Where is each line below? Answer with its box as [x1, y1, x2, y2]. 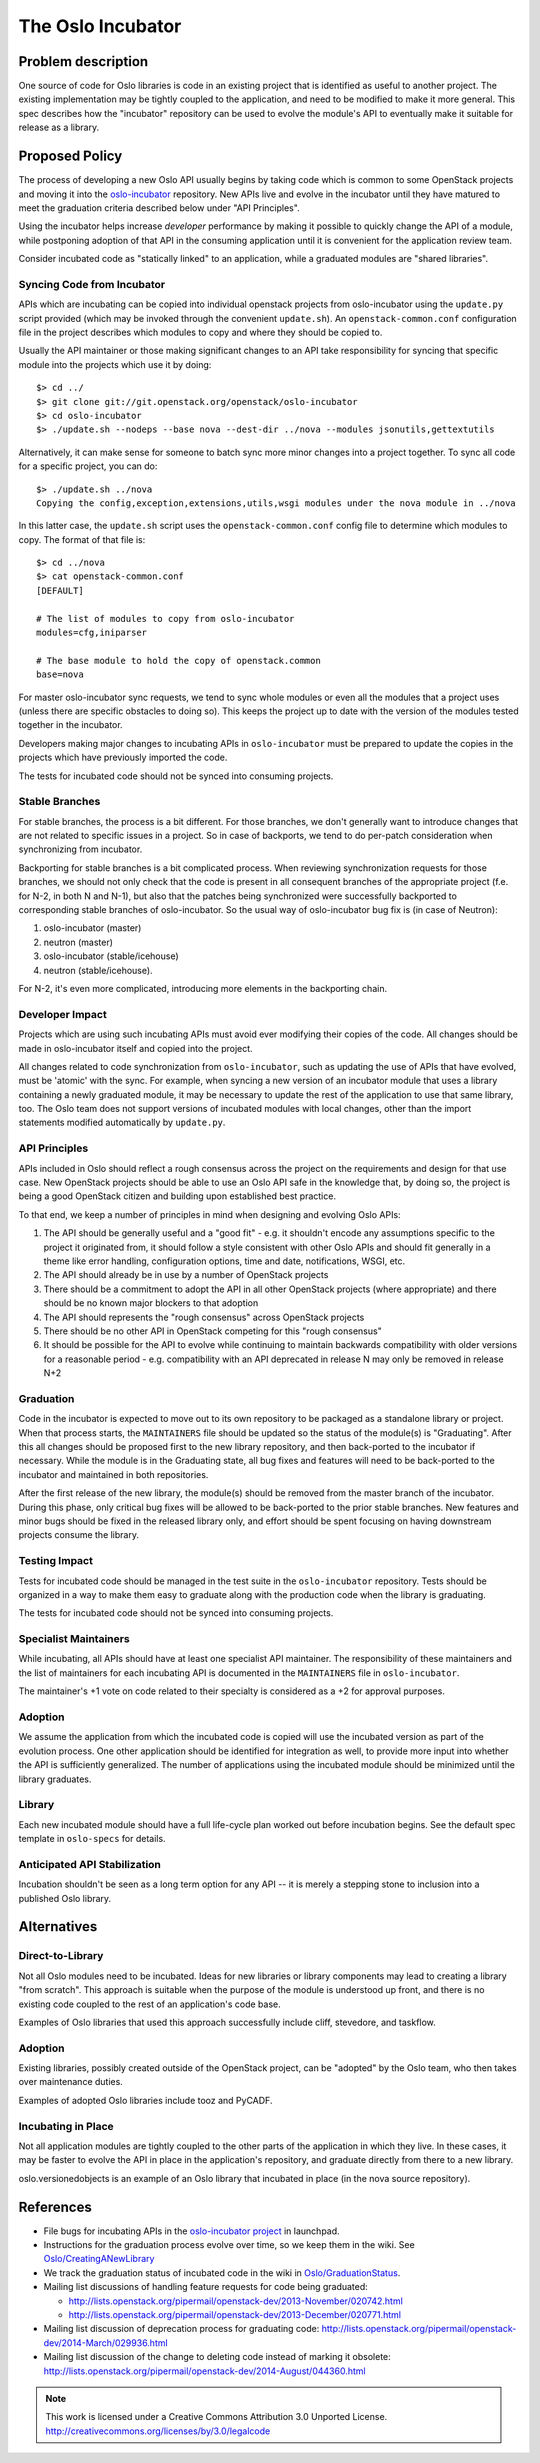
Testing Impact [18, 1554, 94, 1568]
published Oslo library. [18, 1892, 112, 1904]
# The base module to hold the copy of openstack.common [36, 655, 322, 666]
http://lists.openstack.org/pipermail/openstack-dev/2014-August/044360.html [43, 2365, 366, 2377]
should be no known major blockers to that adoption [43, 1297, 259, 1309]
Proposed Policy [18, 148, 123, 165]
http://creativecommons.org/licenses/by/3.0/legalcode [45, 2425, 271, 2437]
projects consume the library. [18, 1529, 140, 1541]
